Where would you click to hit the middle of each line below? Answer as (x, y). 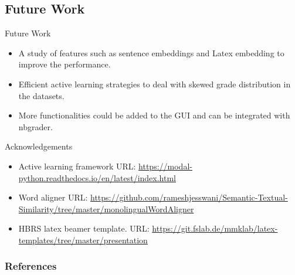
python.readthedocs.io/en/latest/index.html (97, 177)
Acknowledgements (39, 146)
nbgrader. (35, 126)
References (31, 266)
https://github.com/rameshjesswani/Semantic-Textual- (189, 197)
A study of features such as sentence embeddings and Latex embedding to (151, 52)
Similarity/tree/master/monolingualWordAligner (106, 208)
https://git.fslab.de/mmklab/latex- (215, 228)
